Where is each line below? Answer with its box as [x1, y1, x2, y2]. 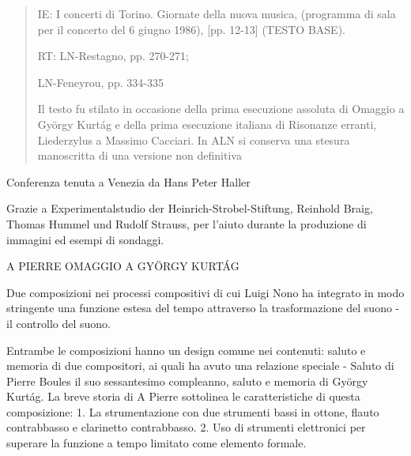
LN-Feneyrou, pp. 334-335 [37, 73, 164, 90]
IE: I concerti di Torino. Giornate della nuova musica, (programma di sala [37, 6, 396, 21]
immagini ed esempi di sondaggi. [6, 231, 164, 247]
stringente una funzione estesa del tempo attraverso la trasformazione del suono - [6, 300, 400, 316]
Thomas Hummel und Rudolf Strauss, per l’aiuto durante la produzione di [6, 215, 367, 232]
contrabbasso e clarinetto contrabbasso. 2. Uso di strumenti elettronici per [6, 419, 366, 435]
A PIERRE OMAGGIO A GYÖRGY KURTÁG [6, 258, 239, 274]
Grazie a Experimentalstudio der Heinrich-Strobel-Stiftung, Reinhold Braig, [6, 200, 373, 217]
